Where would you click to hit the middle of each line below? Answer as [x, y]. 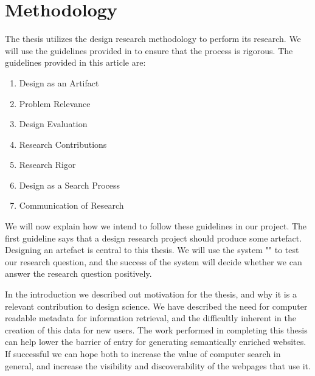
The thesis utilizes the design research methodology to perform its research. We [153, 39]
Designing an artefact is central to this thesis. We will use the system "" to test [152, 250]
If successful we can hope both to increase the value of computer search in [143, 353]
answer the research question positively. [78, 273]
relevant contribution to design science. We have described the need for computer [156, 306]
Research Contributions [63, 144]
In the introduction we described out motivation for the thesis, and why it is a [151, 294]
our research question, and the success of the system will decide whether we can [154, 261]
